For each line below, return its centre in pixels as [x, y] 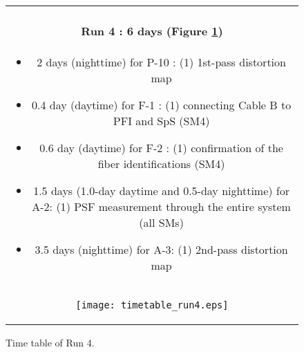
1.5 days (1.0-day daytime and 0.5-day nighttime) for [161, 190]
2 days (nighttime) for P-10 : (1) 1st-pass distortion [161, 62]
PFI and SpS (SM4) [161, 120]
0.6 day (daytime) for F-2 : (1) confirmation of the [161, 147]
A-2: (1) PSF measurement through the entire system [161, 206]
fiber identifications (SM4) [161, 163]
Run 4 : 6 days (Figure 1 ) [152, 31]
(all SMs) [161, 222]
